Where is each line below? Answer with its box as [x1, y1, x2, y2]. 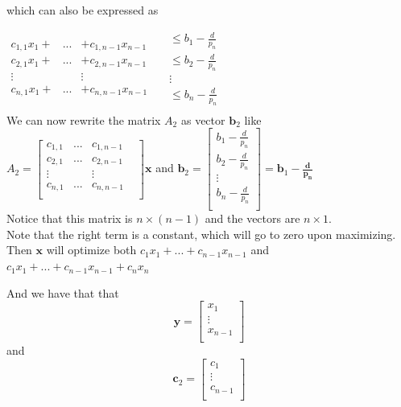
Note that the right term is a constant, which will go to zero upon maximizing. [6, 225, 396, 242]
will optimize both [46, 241, 137, 258]
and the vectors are [205, 210, 300, 227]
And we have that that [6, 284, 119, 301]
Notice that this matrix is [6, 210, 133, 227]
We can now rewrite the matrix [6, 111, 161, 128]
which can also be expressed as [6, 2, 159, 18]
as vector [180, 111, 225, 128]
